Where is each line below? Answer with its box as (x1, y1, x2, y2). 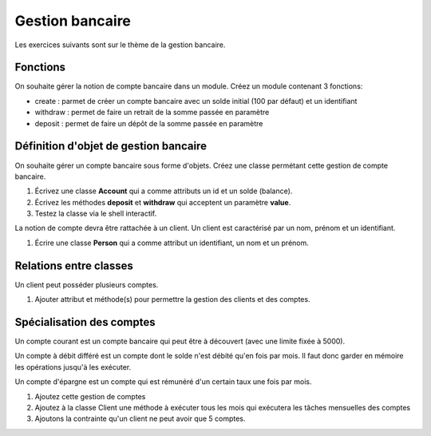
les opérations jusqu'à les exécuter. (14, 362, 132, 371)
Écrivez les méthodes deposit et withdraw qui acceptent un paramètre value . (34, 197, 291, 207)
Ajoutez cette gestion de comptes (34, 391, 146, 401)
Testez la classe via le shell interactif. (34, 208, 157, 219)
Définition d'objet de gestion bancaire (14, 140, 208, 153)
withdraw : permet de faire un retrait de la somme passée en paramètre (34, 108, 270, 117)
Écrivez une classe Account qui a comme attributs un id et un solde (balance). (34, 186, 293, 196)
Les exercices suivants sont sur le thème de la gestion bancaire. (14, 40, 226, 50)
